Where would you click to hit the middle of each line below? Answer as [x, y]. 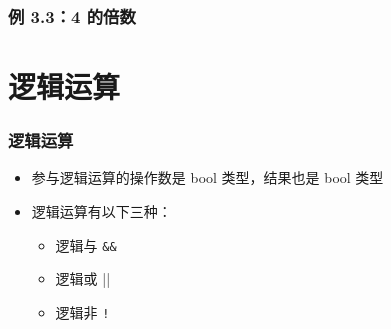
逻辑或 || [83, 278]
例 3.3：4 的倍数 [72, 15]
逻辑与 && [86, 244]
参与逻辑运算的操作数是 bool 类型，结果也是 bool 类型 [207, 177]
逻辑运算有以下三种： [101, 211]
